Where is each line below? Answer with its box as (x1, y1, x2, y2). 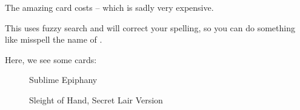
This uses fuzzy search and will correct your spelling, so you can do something (5, 21, 295, 34)
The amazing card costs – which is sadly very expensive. (5, 1, 214, 13)
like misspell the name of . (5, 33, 102, 46)
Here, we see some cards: (5, 53, 97, 66)
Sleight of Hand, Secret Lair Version (29, 93, 163, 106)
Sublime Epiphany (29, 73, 98, 86)
